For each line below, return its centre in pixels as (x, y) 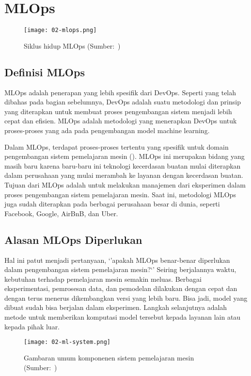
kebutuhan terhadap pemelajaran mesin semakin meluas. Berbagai (103, 279)
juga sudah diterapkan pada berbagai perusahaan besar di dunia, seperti (112, 204)
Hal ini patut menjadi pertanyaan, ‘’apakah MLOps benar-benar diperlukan (117, 260)
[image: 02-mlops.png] (60, 30)
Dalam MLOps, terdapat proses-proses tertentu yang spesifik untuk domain (117, 146)
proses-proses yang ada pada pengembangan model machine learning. (107, 130)
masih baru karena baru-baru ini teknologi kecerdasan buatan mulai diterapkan (123, 165)
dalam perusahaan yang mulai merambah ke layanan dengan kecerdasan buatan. (124, 175)
